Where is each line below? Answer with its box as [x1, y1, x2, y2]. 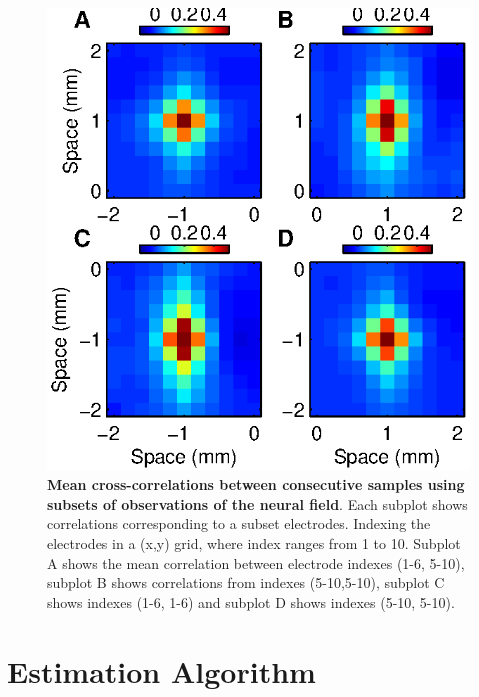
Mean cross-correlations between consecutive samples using [47, 474, 465, 495]
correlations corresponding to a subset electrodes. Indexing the [47, 513, 431, 534]
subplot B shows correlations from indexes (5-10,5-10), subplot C [47, 572, 445, 593]
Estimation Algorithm [7, 650, 316, 691]
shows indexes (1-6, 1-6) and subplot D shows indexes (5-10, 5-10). [47, 591, 455, 612]
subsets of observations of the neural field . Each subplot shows [47, 493, 468, 514]
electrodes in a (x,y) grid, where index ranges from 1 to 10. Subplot [47, 533, 461, 554]
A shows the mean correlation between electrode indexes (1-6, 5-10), [47, 552, 465, 573]
